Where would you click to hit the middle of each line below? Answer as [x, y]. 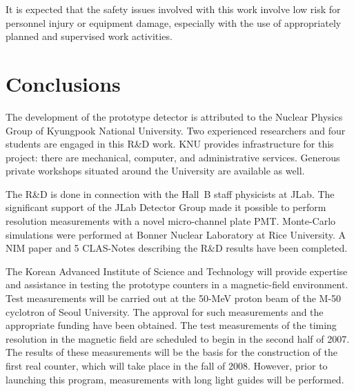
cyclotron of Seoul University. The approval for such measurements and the [165, 311]
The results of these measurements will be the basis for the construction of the [171, 352]
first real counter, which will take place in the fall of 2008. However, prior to [167, 365]
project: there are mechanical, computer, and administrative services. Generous [173, 157]
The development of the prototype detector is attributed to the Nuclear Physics [174, 116]
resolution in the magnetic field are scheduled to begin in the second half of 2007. [178, 338]
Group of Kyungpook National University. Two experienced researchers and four [176, 130]
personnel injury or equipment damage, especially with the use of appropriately [174, 22]
